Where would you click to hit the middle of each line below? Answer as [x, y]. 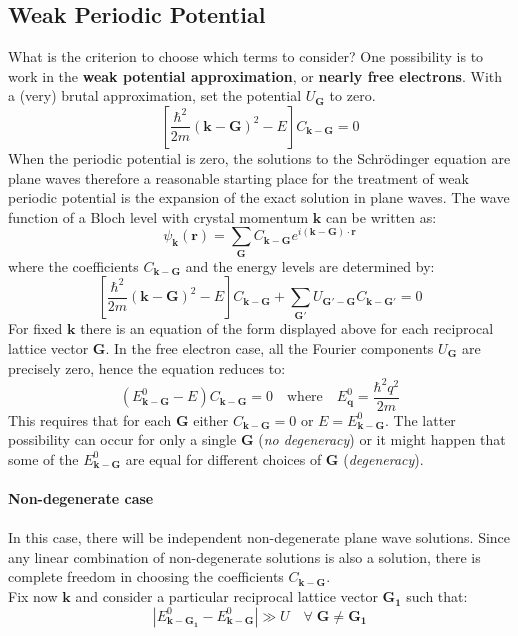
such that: [437, 596]
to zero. [352, 95]
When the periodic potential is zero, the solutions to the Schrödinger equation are [259, 157]
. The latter [420, 419]
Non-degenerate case [81, 498]
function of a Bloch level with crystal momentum [158, 216]
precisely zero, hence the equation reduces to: [147, 367]
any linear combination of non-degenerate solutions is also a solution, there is [244, 556]
